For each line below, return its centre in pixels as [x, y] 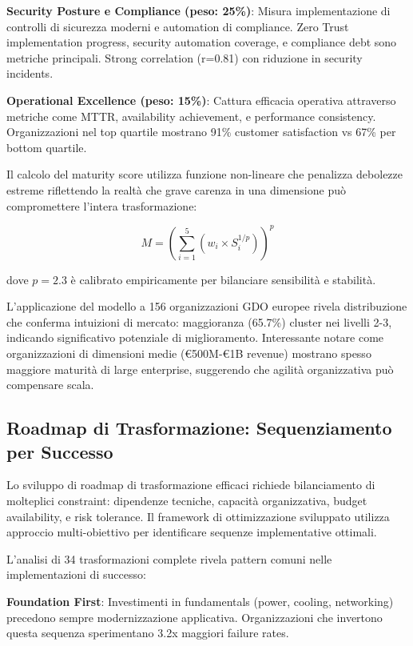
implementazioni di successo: [76, 574]
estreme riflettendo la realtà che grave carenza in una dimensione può [176, 189]
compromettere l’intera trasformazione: [102, 205]
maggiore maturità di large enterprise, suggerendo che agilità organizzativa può [200, 369]
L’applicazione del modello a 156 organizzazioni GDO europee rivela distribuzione [207, 306]
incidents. [30, 73]
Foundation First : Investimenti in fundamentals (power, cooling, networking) [200, 601]
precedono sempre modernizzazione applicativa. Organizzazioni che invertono [195, 617]
